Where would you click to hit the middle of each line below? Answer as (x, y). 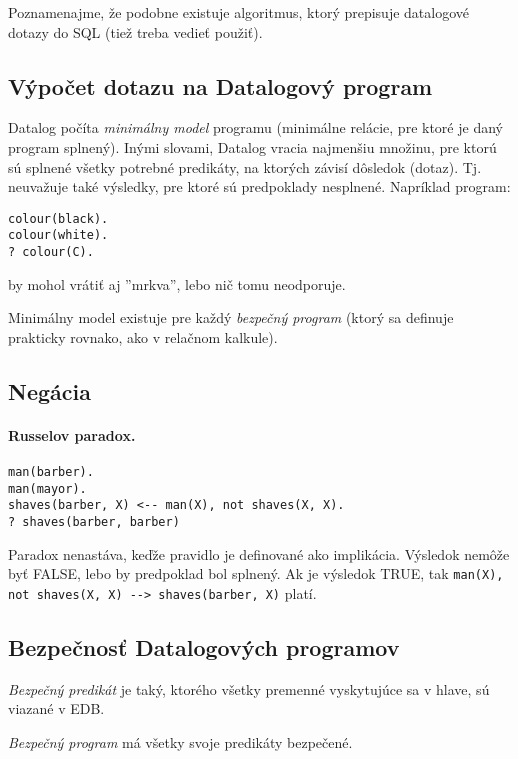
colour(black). (58, 218)
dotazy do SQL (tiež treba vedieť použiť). (135, 31)
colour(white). (58, 235)
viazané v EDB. (56, 708)
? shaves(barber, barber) (94, 522)
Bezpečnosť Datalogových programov (204, 647)
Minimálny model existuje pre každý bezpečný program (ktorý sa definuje (231, 317)
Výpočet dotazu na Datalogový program (220, 85)
